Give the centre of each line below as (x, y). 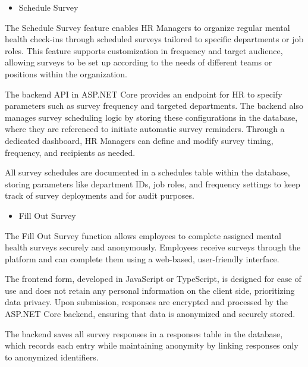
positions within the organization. (66, 73)
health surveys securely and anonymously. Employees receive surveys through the (153, 247)
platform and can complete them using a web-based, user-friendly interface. (142, 258)
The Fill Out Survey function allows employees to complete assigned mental (143, 235)
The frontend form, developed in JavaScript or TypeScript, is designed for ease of (153, 279)
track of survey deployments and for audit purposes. (100, 195)
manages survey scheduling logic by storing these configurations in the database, (151, 117)
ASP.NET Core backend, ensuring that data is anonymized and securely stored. (150, 314)
